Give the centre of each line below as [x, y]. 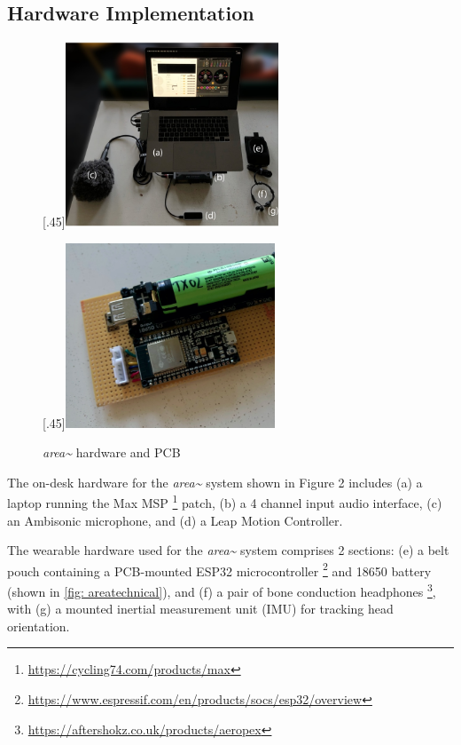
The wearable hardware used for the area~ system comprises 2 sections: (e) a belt [228, 550]
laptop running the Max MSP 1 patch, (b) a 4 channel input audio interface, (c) [225, 501]
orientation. [39, 626]
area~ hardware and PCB [112, 452]
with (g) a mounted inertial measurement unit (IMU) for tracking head [200, 609]
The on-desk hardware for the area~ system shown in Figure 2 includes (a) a [215, 482]
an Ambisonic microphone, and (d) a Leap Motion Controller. [175, 520]
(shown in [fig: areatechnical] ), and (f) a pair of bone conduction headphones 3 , [222, 590]
